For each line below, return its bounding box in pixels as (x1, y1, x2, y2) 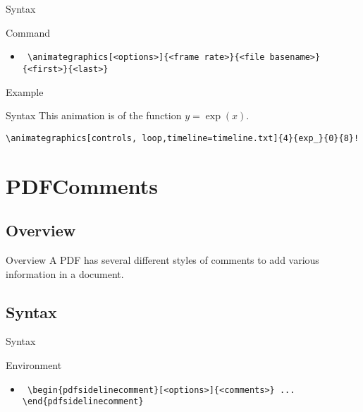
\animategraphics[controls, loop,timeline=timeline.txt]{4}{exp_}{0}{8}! (6, 133, 359, 143)
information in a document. (6, 266, 124, 281)
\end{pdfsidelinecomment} (22, 396, 144, 407)
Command (6, 25, 50, 40)
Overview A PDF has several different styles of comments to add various (6, 252, 319, 267)
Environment (6, 357, 62, 372)
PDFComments (6, 171, 159, 200)
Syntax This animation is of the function (6, 108, 182, 123)
